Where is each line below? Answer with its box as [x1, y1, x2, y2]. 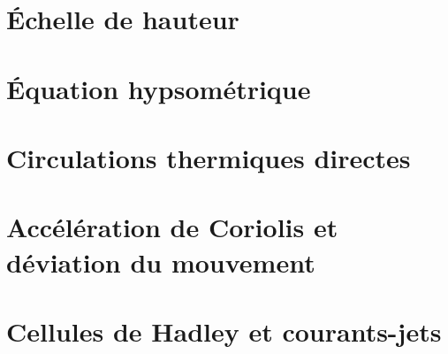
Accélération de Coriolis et [6, 209, 338, 245]
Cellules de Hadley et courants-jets [6, 312, 442, 349]
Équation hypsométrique [6, 70, 311, 106]
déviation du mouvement [6, 243, 315, 280]
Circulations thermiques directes [6, 139, 411, 175]
